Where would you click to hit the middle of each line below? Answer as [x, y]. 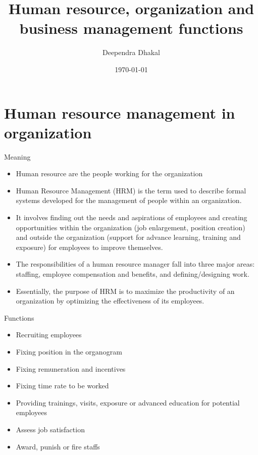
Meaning [17, 156]
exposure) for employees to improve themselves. [89, 247]
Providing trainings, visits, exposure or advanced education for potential [128, 402]
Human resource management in [120, 112]
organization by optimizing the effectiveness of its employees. [110, 301]
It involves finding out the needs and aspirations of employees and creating [132, 217]
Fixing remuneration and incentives [71, 368]
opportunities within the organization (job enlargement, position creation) [131, 227]
